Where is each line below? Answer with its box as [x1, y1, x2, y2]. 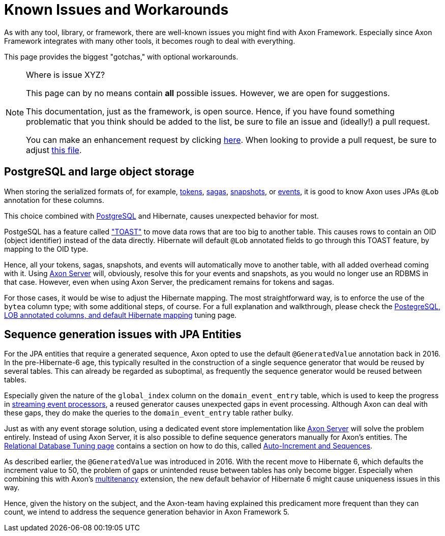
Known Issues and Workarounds [4, 1, 229, 18]
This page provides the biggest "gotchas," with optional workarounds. [4, 52, 239, 61]
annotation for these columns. [4, 195, 104, 204]
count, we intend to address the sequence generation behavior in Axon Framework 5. [4, 508, 289, 517]
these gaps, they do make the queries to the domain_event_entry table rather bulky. [4, 408, 293, 418]
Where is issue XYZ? [26, 69, 105, 80]
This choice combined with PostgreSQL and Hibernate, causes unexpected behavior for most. [4, 211, 319, 220]
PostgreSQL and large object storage [4, 165, 195, 178]
